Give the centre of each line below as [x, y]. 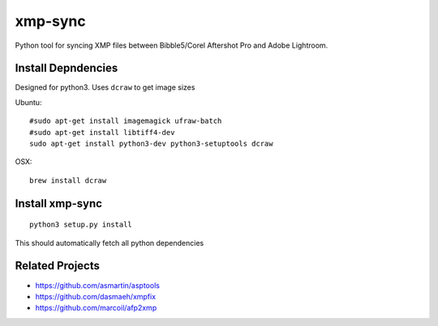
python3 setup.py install [81, 225]
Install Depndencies [67, 68]
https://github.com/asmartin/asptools [97, 285]
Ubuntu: [28, 102]
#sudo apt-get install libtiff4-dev [102, 132]
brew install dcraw [68, 180]
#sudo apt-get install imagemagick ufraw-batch [126, 121]
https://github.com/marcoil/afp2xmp [96, 308]
